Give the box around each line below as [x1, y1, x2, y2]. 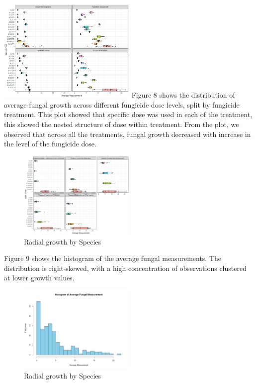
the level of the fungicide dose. [4, 138, 96, 149]
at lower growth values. [4, 272, 75, 283]
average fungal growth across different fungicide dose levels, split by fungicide [4, 99, 240, 110]
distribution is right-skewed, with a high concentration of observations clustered [4, 262, 247, 273]
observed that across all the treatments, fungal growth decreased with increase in [4, 128, 251, 139]
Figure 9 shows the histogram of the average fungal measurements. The [4, 253, 222, 263]
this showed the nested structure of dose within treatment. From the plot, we [4, 119, 239, 129]
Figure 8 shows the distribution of [131, 90, 235, 100]
